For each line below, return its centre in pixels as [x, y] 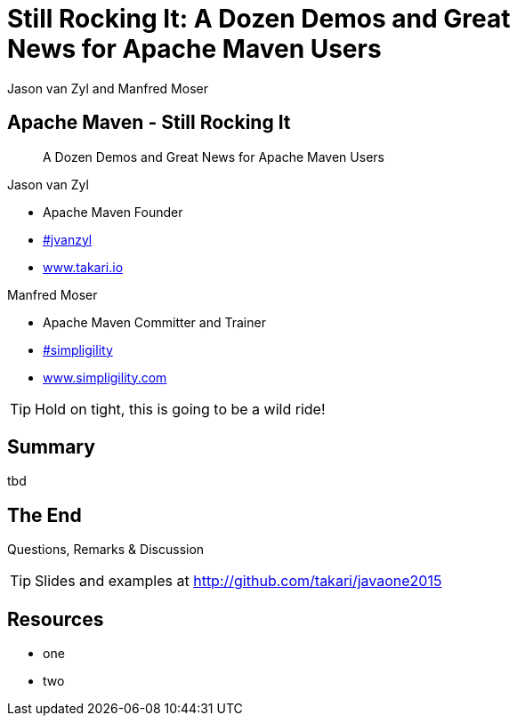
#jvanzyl [68, 239]
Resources [56, 619]
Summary [51, 447]
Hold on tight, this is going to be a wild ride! [180, 409]
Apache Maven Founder [113, 212]
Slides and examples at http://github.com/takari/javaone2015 [238, 581]
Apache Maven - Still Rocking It [149, 123]
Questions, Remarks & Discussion [106, 550]
